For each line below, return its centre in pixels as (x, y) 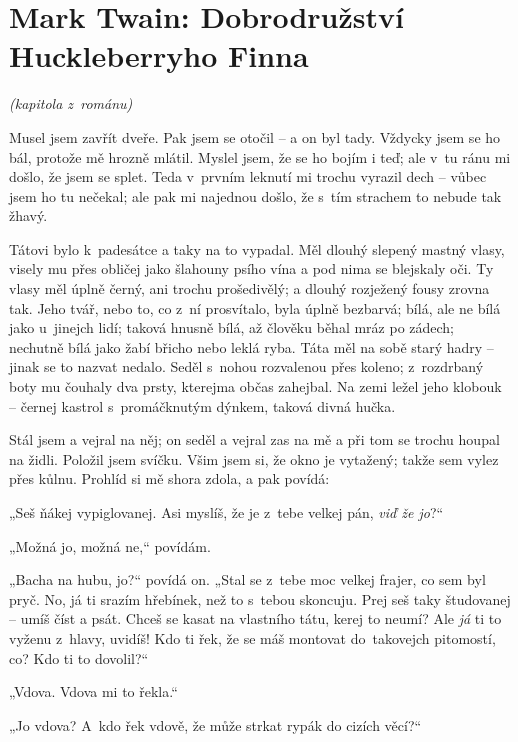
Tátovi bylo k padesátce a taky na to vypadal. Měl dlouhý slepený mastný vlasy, (257, 248)
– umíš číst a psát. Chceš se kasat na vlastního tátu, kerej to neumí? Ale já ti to (255, 618)
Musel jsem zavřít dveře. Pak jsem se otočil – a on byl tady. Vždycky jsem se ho (255, 136)
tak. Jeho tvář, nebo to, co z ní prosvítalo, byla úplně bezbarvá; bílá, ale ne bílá (255, 307)
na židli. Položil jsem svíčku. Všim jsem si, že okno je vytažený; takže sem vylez (254, 458)
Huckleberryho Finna (159, 55)
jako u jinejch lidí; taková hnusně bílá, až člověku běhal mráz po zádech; (232, 327)
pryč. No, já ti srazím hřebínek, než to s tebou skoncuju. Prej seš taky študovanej (260, 598)
